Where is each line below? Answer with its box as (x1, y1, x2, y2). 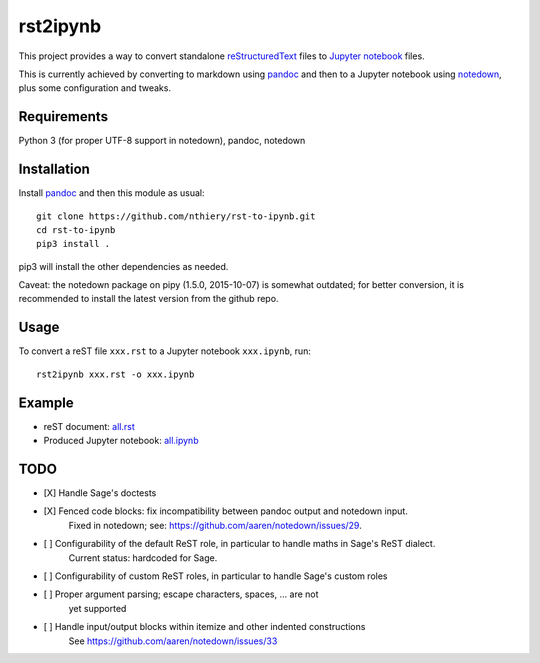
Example (18, 394, 74, 411)
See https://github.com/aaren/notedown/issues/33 (68, 635, 278, 647)
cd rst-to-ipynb (36, 224, 116, 235)
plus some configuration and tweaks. (18, 82, 172, 94)
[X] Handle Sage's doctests (43, 486, 157, 499)
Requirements (18, 108, 109, 125)
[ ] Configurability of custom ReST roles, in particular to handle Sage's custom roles (43, 570, 388, 582)
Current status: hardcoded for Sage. (68, 551, 218, 564)
